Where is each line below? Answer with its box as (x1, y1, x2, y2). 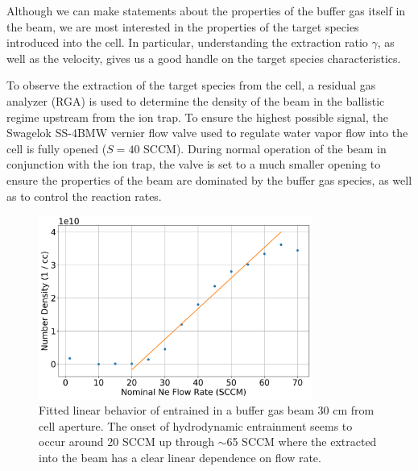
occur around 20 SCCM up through (39, 433, 214, 450)
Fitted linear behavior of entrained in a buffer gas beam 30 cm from (39, 402, 375, 419)
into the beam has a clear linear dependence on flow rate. (39, 449, 321, 466)
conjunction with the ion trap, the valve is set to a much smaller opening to (6, 156, 381, 173)
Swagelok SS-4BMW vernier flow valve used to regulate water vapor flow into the (6, 124, 408, 141)
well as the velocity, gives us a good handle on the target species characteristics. (6, 49, 401, 66)
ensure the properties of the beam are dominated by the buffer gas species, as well (6, 171, 412, 188)
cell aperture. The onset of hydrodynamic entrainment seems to (39, 417, 353, 434)
